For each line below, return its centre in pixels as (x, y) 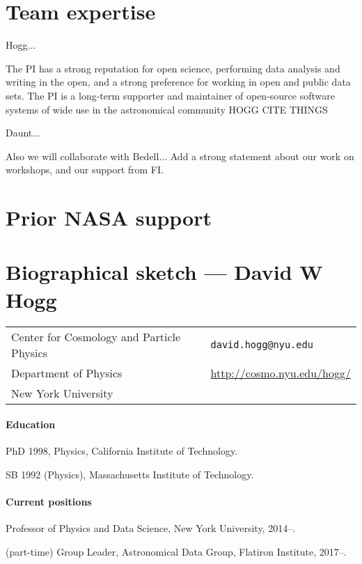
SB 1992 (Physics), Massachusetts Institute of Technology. (130, 474)
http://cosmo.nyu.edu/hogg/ (281, 373)
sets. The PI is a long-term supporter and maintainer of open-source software (170, 95)
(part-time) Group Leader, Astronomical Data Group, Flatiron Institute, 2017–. (176, 551)
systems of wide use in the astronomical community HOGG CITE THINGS (167, 109)
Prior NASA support (109, 218)
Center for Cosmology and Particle (96, 336)
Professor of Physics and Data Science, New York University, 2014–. (151, 528)
